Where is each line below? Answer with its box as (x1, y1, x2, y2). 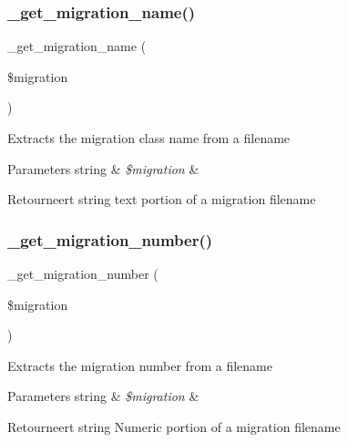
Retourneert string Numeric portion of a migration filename (7, 416, 341, 436)
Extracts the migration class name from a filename (7, 128, 291, 147)
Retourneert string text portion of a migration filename (7, 190, 316, 209)
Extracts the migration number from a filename (7, 355, 272, 375)
